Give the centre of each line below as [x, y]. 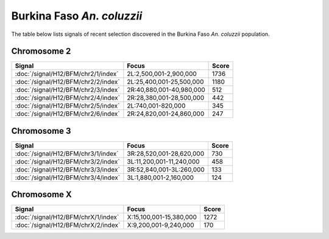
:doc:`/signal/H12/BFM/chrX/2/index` [68, 225]
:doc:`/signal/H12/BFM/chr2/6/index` [67, 114]
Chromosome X [42, 195]
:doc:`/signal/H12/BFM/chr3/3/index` [67, 169]
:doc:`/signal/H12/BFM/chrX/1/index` [67, 217]
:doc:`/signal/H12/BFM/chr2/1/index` [67, 74]
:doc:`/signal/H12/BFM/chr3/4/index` [68, 178]
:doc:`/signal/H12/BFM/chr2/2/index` [67, 82]
